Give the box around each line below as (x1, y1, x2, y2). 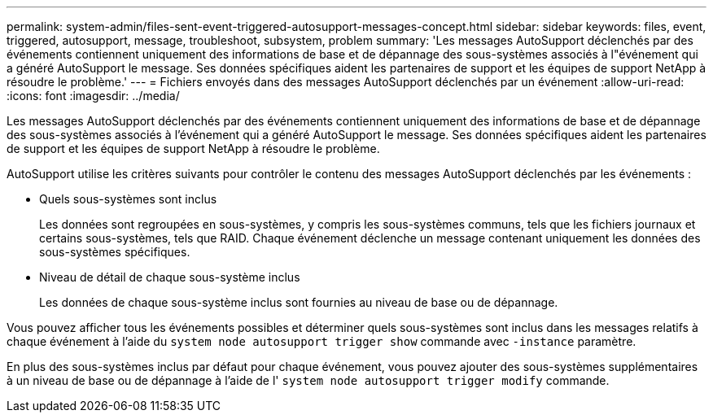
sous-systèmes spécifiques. (39, 245, 190, 259)
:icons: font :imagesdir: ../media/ (7, 89, 180, 103)
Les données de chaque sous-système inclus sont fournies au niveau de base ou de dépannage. (39, 295, 558, 309)
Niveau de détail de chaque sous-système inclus (39, 270, 300, 284)
